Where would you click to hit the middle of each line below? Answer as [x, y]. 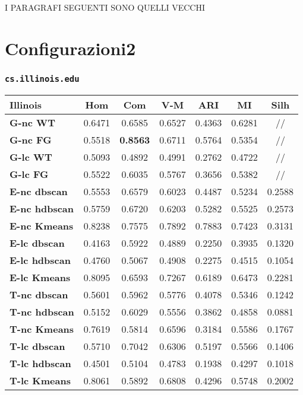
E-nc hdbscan [42, 208]
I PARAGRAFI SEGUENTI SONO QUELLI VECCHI [105, 7]
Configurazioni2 [70, 48]
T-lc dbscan [37, 346]
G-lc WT [31, 157]
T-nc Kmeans [42, 329]
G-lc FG [29, 174]
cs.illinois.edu [42, 79]
